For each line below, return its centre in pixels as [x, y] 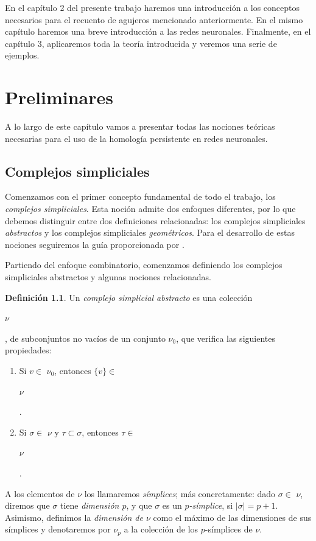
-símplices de [229, 529]
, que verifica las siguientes [226, 338]
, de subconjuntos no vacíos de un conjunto [85, 338]
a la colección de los [161, 529]
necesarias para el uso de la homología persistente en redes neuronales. [136, 138]
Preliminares [59, 97]
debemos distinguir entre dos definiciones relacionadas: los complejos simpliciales [155, 220]
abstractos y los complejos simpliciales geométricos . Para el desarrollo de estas [150, 232]
